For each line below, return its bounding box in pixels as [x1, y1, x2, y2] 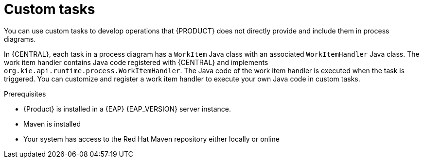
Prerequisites [4, 89, 46, 98]
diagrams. [4, 34, 36, 43]
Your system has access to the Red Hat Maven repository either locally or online [23, 134, 280, 143]
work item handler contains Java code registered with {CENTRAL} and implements [4, 58, 268, 66]
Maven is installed [23, 119, 81, 128]
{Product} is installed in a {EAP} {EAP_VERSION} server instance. [23, 104, 231, 113]
